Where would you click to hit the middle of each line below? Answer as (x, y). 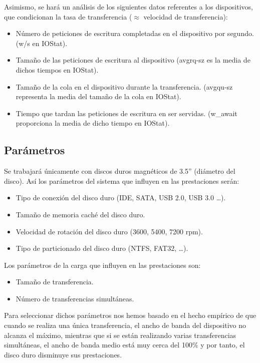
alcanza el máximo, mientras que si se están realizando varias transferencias (120, 335)
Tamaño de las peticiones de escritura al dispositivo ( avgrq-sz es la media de (133, 60)
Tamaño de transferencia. (55, 282)
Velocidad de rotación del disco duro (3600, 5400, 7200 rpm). (109, 231)
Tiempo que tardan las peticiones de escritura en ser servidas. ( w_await (126, 113)
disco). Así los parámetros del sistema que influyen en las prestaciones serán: (122, 180)
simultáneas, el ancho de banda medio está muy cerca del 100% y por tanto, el (124, 345)
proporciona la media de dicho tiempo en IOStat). (93, 123)
